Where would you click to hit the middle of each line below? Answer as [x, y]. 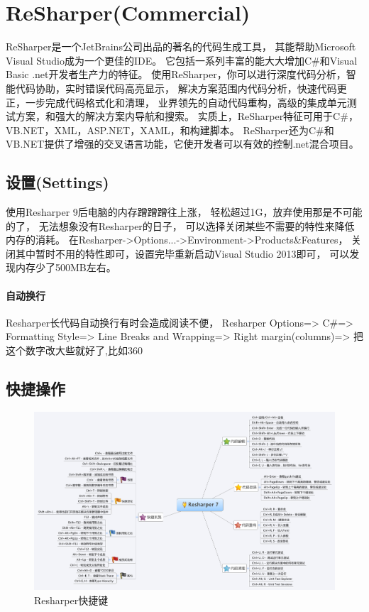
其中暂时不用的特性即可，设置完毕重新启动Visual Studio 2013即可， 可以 [182, 253]
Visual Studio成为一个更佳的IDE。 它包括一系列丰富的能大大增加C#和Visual [182, 60]
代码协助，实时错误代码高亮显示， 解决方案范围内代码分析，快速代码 [176, 88]
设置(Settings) [57, 182]
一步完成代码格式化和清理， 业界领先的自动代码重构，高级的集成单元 [186, 102]
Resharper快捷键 [71, 600]
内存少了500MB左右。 [66, 267]
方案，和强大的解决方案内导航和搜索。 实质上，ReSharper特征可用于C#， [187, 116]
